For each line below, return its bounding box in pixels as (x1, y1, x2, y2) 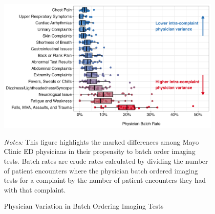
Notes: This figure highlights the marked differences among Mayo (4, 136, 199, 147)
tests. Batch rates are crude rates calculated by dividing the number (4, 156, 208, 166)
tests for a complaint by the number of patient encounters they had (4, 175, 206, 185)
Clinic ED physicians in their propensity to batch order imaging (4, 146, 195, 156)
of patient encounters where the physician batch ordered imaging (4, 165, 198, 175)
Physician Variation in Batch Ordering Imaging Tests (4, 201, 164, 211)
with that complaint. (4, 184, 66, 194)
